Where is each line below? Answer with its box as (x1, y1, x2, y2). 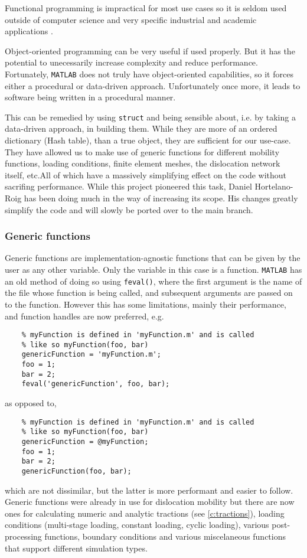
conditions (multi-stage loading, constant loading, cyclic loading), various (5, 518, 269, 531)
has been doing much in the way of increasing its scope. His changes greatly (24, 192, 298, 204)
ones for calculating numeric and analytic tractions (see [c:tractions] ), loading (5, 507, 285, 519)
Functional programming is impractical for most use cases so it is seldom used (5, 2, 287, 14)
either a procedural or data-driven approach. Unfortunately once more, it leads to (5, 79, 301, 92)
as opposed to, (5, 397, 57, 409)
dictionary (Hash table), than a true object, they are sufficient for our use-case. (5, 134, 291, 146)
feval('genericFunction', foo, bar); (21, 380, 170, 389)
